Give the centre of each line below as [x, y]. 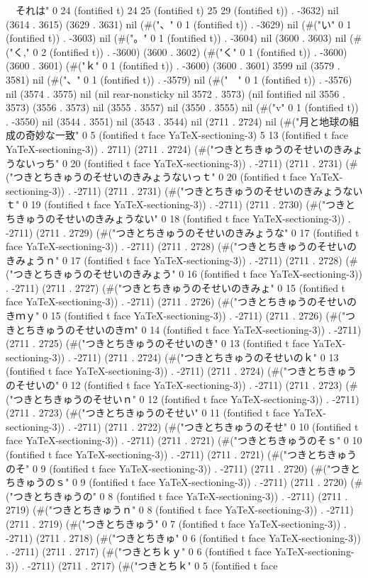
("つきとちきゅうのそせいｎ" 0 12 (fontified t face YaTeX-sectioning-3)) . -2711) [183, 398]
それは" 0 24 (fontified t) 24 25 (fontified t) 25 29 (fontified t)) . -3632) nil [177, 10]
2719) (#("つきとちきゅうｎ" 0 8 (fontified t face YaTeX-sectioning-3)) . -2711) [180, 510]
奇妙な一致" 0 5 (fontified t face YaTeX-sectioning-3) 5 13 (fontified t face [186, 135]
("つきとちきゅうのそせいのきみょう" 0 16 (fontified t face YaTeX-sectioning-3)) [184, 274]
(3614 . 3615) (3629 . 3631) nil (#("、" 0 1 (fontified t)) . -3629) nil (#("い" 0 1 [179, 24]
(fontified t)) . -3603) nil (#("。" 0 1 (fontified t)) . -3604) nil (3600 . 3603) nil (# [184, 38]
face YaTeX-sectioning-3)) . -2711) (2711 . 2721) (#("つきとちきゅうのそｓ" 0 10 [184, 440]
